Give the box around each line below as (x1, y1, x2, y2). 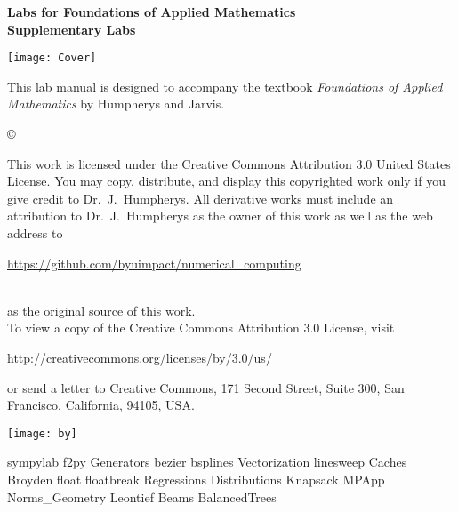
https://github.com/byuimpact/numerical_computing (7, 253, 301, 272)
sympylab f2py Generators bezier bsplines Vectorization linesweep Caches (7, 452, 407, 471)
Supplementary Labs (7, 20, 136, 38)
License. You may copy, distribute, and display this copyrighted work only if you (7, 172, 446, 190)
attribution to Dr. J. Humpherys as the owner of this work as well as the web (7, 206, 433, 225)
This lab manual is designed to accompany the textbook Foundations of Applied (7, 76, 443, 95)
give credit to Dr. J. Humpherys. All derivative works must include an (7, 188, 394, 207)
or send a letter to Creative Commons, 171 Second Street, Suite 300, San (7, 378, 405, 396)
